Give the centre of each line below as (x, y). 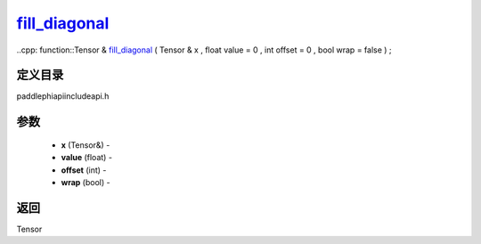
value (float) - (87, 158)
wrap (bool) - (86, 183)
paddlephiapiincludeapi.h (63, 96)
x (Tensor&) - (86, 145)
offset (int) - (84, 170)
